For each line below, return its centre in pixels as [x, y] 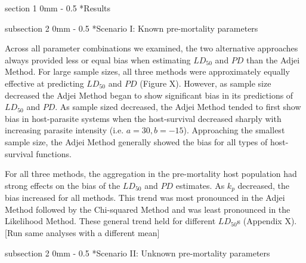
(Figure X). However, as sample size [205, 83]
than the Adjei [273, 59]
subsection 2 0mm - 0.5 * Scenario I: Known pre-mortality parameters [132, 28]
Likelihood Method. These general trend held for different [110, 221]
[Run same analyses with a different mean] [82, 232]
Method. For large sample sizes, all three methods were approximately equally [147, 71]
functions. [54, 153]
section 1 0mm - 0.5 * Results [58, 8]
